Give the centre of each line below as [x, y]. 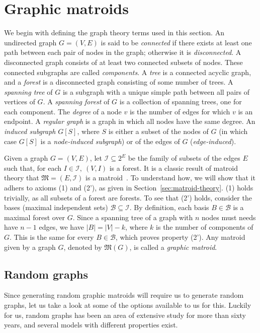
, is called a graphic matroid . [173, 247]
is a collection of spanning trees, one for [181, 102]
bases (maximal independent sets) [56, 207]
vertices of [20, 102]
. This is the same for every [52, 237]
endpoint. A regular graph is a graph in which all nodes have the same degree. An [130, 121]
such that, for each [33, 168]
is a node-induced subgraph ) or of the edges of [110, 141]
